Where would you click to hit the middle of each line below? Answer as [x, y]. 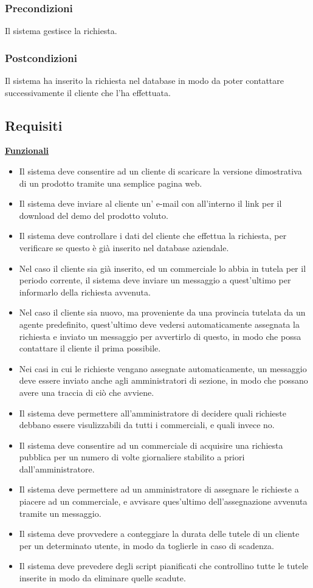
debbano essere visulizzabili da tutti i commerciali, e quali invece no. [147, 425]
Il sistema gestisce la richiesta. [61, 31]
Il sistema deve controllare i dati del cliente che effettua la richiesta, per [153, 236]
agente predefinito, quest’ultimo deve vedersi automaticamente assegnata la [159, 324]
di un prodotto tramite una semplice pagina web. [111, 183]
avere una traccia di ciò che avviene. [87, 392]
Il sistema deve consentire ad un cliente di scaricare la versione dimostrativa [160, 171]
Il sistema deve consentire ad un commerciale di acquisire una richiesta [151, 445]
